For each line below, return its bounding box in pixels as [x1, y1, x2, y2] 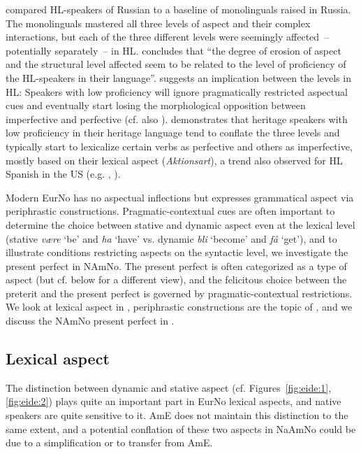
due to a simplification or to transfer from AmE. [6, 435, 213, 450]
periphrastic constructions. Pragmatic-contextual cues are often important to [6, 204, 335, 218]
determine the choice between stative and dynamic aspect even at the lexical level [6, 217, 355, 232]
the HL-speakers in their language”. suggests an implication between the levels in [6, 70, 351, 85]
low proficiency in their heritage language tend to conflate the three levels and [6, 125, 340, 140]
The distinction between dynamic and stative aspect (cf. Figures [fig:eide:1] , [6, 380, 332, 395]
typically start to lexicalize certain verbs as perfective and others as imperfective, [6, 139, 353, 153]
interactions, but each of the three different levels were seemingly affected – [6, 29, 330, 44]
